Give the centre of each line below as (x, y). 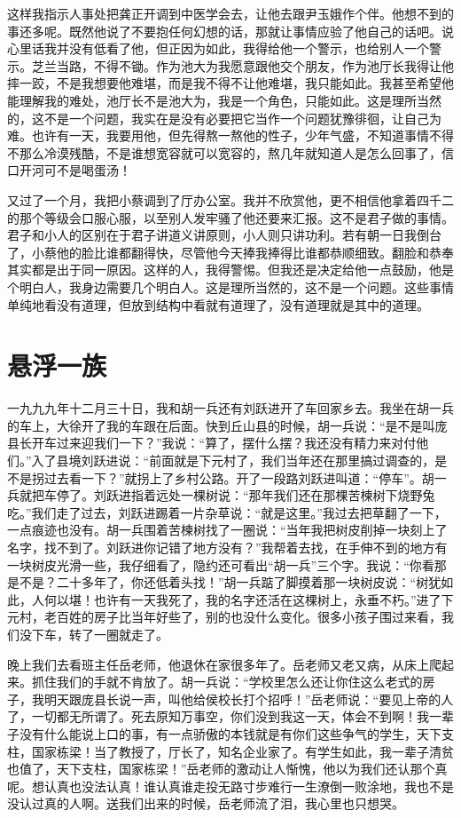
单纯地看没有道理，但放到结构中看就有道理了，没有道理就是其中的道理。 (218, 304)
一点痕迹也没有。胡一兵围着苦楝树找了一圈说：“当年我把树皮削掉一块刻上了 (227, 530)
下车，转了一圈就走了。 (100, 634)
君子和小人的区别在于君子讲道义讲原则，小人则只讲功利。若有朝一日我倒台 (224, 235)
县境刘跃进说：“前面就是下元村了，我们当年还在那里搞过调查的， (246, 460)
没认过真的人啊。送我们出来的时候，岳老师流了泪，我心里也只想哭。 (206, 803)
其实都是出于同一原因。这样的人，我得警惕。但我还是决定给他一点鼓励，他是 (230, 270)
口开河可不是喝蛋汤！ (69, 170)
